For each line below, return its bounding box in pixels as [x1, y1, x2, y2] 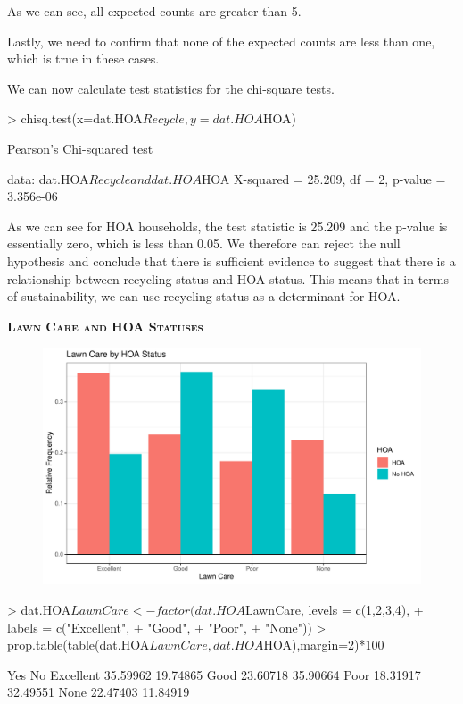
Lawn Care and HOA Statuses [7, 316, 203, 335]
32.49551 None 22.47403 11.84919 [7, 683, 190, 701]
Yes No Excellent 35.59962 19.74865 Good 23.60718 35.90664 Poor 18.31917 [7, 665, 421, 683]
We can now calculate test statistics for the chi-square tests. [7, 79, 335, 97]
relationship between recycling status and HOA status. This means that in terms [7, 269, 449, 288]
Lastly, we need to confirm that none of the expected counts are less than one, [7, 31, 435, 50]
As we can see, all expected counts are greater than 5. [7, 2, 302, 20]
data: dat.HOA [7, 169, 89, 188]
